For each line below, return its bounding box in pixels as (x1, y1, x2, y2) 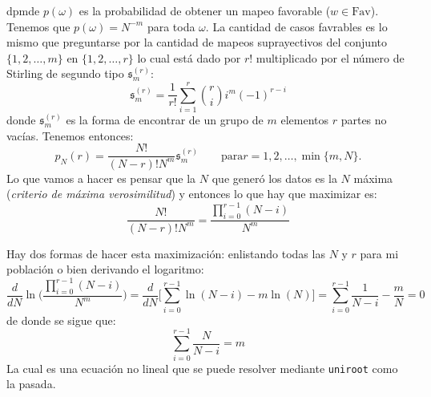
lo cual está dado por (137, 49, 241, 66)
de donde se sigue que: (6, 311, 116, 328)
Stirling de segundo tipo (6, 65, 124, 82)
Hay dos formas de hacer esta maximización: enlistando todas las (6, 245, 325, 261)
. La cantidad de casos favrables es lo (205, 18, 388, 34)
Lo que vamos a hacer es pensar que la (6, 169, 196, 186)
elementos (280, 111, 329, 128)
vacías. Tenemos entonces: (6, 127, 134, 144)
